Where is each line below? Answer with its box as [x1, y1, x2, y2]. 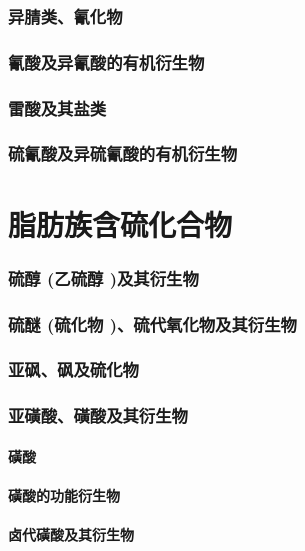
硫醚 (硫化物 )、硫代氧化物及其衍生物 [8, 311, 297, 336]
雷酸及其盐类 [8, 95, 107, 120]
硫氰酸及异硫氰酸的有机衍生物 [8, 141, 238, 166]
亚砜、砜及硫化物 [8, 357, 139, 382]
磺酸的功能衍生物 [8, 484, 120, 505]
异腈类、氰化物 [8, 3, 123, 28]
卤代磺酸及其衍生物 [8, 524, 134, 545]
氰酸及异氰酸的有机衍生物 [8, 49, 205, 74]
